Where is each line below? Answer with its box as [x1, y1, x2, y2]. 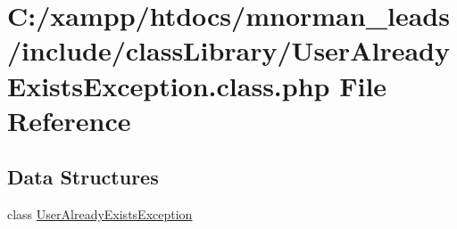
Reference [7, 102, 131, 138]
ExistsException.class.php [7, 67, 330, 103]
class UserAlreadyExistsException [7, 205, 193, 224]
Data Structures [7, 163, 159, 191]
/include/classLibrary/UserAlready [7, 32, 450, 69]
